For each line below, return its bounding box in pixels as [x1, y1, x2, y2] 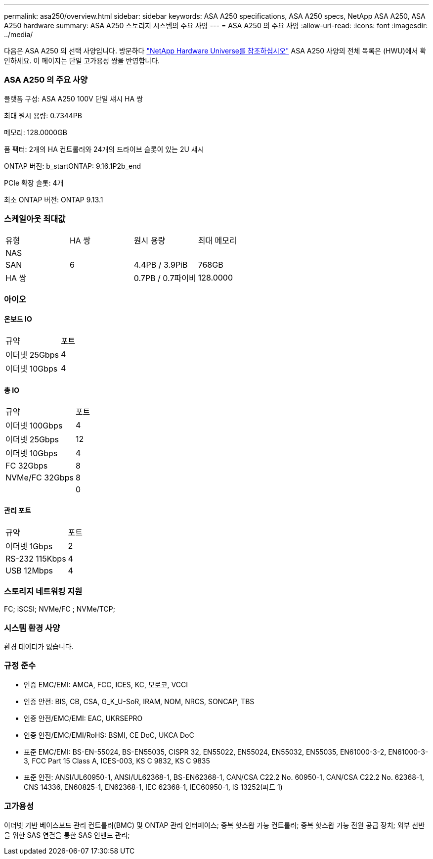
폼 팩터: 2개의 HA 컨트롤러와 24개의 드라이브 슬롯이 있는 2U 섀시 [4, 144, 204, 153]
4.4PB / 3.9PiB [133, 259, 188, 270]
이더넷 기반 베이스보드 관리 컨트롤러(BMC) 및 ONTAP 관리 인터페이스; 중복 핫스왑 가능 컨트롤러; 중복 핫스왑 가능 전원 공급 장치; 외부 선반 [4, 820, 425, 829]
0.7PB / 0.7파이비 [133, 273, 196, 283]
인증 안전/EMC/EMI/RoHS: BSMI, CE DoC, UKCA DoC [24, 730, 194, 739]
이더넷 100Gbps [5, 421, 63, 431]
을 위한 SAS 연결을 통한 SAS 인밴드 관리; [4, 830, 130, 839]
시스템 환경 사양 [4, 622, 60, 633]
